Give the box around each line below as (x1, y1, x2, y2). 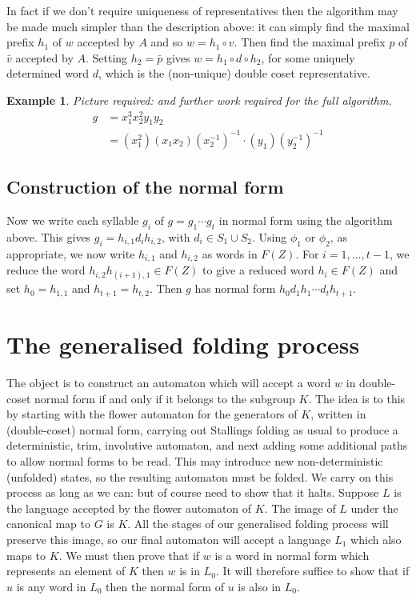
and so (150, 34, 183, 50)
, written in (310, 406, 366, 422)
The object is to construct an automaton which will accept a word (6, 374, 331, 391)
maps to (6, 546, 46, 563)
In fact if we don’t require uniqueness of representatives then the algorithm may (6, 2, 398, 18)
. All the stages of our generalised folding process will (127, 515, 389, 532)
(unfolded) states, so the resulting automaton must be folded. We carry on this (6, 468, 394, 485)
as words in (202, 245, 258, 262)
